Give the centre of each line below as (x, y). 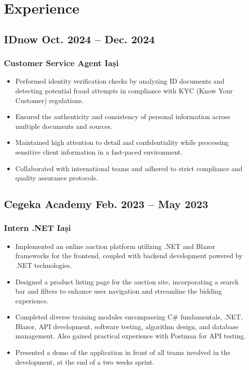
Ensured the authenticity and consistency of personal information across (123, 116)
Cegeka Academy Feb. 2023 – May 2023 (106, 204)
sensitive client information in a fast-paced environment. (99, 151)
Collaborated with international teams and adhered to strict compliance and (129, 168)
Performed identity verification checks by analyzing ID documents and (120, 81)
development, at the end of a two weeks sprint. (85, 361)
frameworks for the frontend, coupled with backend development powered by (129, 255)
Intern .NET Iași (38, 228)
